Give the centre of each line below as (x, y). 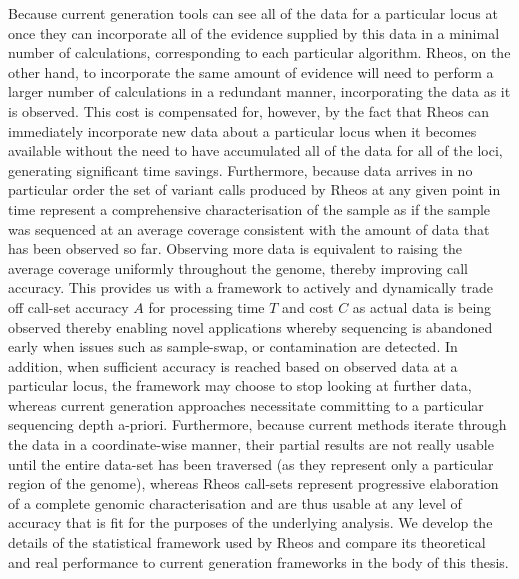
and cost (308, 306)
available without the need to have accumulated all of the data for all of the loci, (255, 150)
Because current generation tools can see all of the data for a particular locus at (253, 13)
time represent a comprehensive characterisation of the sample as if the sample (249, 208)
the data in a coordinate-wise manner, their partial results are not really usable (251, 444)
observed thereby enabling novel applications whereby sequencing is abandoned (250, 326)
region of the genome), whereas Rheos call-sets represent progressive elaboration (253, 483)
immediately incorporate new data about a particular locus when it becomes (242, 130)
